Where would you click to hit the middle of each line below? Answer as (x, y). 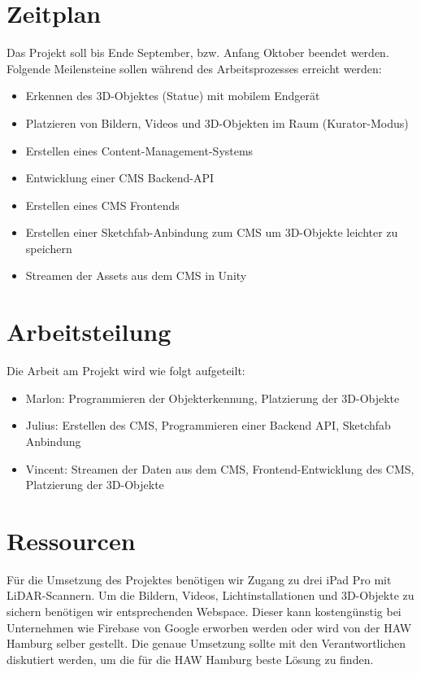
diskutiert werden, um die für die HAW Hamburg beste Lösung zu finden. (190, 659)
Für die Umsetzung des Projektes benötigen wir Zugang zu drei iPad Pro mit (199, 579)
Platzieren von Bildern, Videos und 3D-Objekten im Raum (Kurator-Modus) (217, 122)
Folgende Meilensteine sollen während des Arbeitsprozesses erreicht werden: (194, 68)
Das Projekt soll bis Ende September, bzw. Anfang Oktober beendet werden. (198, 52)
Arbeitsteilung (89, 332)
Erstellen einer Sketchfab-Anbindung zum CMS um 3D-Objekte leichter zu (212, 232)
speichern (49, 248)
